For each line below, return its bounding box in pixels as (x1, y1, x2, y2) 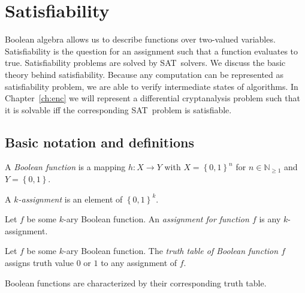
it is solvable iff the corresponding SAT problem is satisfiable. (5, 103, 232, 116)
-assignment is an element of (18, 192, 123, 205)
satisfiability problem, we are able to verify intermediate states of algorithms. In (5, 80, 298, 92)
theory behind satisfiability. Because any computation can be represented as (5, 68, 284, 80)
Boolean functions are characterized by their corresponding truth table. (5, 276, 267, 289)
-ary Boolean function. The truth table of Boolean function (64, 244, 279, 257)
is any (259, 213, 281, 225)
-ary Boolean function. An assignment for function (64, 213, 249, 225)
